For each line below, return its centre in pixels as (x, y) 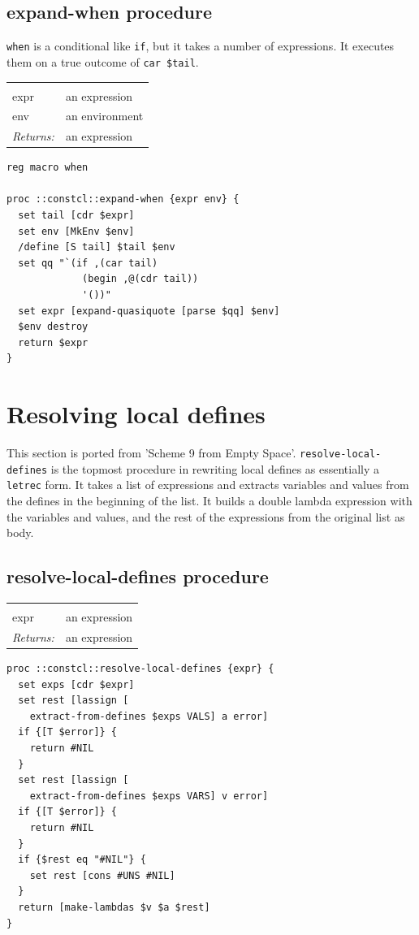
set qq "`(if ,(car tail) (88, 263)
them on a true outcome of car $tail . (103, 61)
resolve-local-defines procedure (138, 576)
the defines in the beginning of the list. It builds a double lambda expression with (209, 501)
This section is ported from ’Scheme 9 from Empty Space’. (151, 453)
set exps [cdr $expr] (76, 684)
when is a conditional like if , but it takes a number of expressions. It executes (201, 46)
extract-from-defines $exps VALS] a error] (149, 716)
